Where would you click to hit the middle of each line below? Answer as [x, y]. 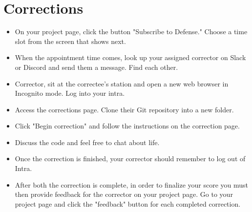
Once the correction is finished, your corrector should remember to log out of [130, 159]
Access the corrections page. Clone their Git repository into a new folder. [124, 109]
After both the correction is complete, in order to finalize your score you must [132, 184]
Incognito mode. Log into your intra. [70, 93]
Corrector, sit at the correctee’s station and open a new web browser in [122, 83]
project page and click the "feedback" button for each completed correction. [128, 203]
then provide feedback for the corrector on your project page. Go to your [124, 194]
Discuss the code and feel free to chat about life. [87, 142]
